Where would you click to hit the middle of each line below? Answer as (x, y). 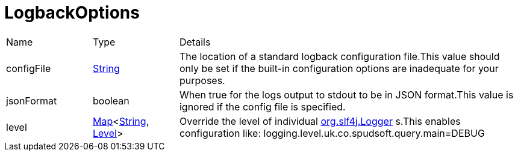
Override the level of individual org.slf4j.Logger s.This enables (320, 121)
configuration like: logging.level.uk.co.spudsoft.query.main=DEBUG (332, 133)
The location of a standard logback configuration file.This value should (339, 56)
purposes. (202, 80)
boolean (111, 100)
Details (195, 42)
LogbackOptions (72, 13)
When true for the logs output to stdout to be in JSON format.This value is (346, 94)
